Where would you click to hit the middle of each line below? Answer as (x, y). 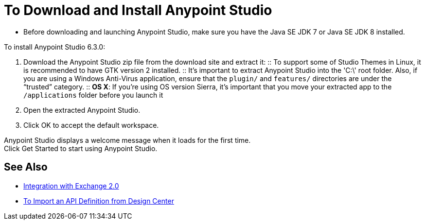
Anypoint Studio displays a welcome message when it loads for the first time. (127, 140)
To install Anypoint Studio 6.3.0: (55, 47)
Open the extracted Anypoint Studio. (82, 110)
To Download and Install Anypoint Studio (138, 10)
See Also (26, 167)
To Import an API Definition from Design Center (99, 201)
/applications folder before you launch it (93, 95)
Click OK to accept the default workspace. (91, 125)
